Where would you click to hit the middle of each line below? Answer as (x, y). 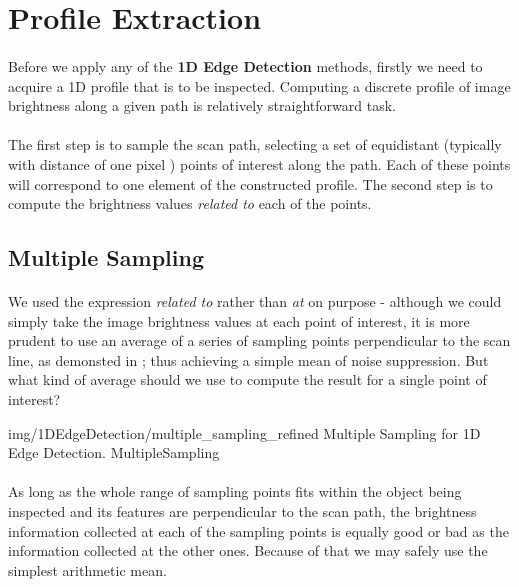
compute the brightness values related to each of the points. (190, 203)
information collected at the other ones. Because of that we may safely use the (248, 550)
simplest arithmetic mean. (87, 569)
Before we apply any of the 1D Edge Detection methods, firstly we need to (245, 65)
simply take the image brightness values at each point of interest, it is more (239, 320)
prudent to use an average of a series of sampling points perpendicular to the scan (259, 340)
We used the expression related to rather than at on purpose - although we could (255, 301)
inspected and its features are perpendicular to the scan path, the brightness (242, 511)
